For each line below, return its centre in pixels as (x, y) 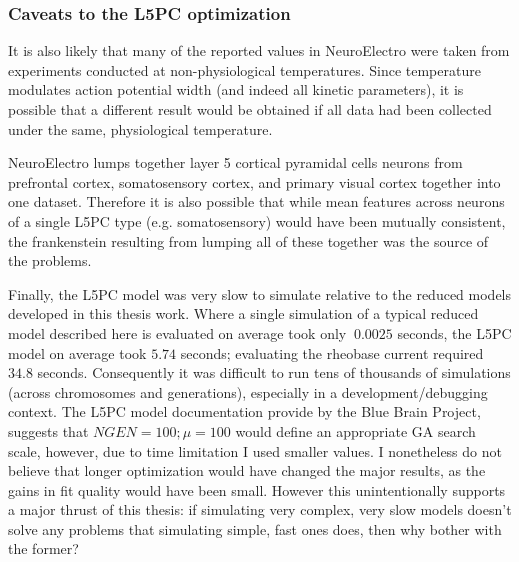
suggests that (48, 430)
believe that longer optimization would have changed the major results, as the (247, 470)
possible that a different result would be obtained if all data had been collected (250, 109)
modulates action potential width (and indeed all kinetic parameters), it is (236, 89)
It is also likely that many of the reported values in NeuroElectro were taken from (259, 50)
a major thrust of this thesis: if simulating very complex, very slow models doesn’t (260, 509)
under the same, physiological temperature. (140, 128)
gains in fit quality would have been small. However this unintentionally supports (257, 489)
